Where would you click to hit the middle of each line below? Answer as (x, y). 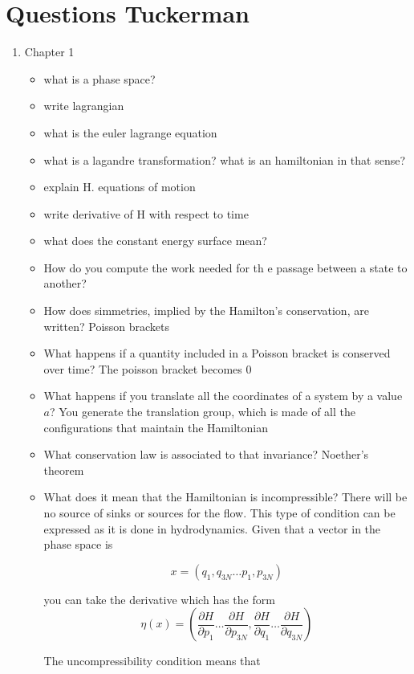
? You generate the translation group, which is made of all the (203, 412)
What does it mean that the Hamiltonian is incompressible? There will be (225, 497)
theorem (64, 470)
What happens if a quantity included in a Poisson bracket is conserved (217, 353)
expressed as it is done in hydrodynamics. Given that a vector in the (212, 528)
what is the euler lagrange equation (130, 132)
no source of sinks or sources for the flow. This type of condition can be (219, 513)
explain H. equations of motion (120, 187)
